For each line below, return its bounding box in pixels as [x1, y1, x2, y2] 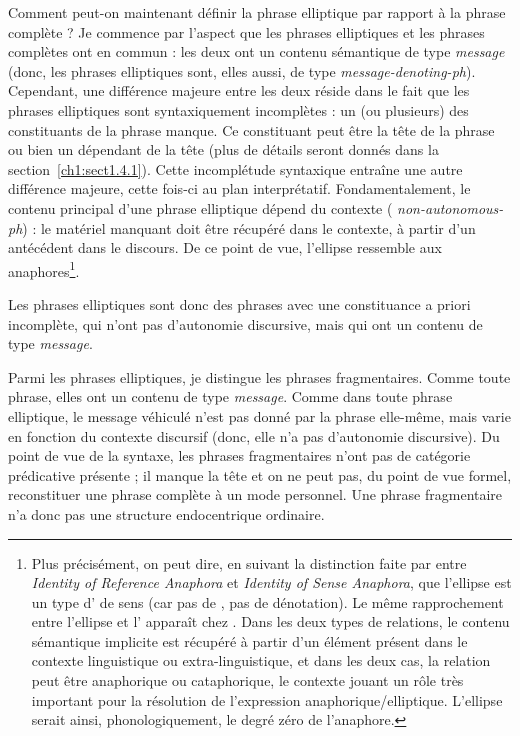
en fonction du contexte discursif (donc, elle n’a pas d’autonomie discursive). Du [8, 425, 500, 446]
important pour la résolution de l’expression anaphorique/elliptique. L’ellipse [31, 689, 503, 710]
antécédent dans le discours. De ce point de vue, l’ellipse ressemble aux [8, 237, 442, 258]
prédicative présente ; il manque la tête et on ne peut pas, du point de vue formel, [8, 464, 512, 485]
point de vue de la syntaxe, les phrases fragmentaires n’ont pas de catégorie [8, 445, 471, 466]
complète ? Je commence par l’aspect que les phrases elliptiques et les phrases [8, 21, 485, 42]
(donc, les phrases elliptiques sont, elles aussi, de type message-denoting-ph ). [8, 60, 476, 81]
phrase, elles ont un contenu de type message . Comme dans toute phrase [8, 386, 453, 407]
